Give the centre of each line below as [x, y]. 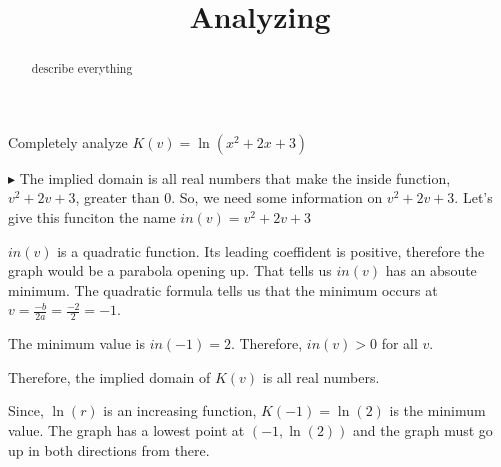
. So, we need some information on [277, 197]
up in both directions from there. [109, 449]
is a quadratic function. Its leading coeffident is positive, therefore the [271, 250]
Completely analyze [68, 141]
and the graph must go [423, 430]
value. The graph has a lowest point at [126, 430]
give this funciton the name [92, 217]
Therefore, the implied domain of [109, 376]
